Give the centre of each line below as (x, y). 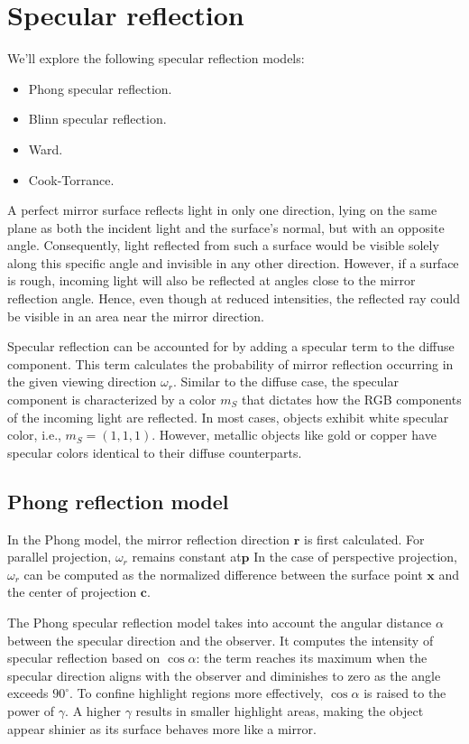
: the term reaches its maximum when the (312, 658)
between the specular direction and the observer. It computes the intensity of (221, 640)
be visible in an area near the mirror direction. (136, 316)
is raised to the (405, 693)
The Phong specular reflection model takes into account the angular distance (220, 622)
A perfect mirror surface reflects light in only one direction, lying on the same (222, 210)
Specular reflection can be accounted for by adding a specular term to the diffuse (231, 346)
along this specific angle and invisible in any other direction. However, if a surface (233, 262)
